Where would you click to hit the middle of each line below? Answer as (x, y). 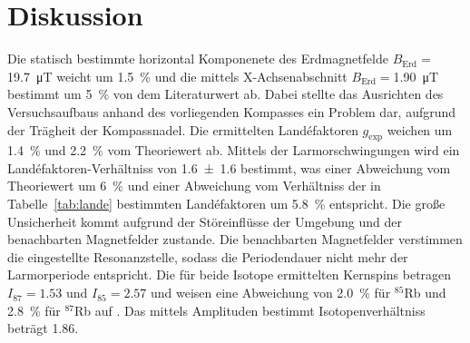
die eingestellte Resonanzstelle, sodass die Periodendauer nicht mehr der (208, 256)
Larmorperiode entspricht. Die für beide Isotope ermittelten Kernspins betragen (230, 274)
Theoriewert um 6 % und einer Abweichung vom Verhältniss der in (194, 186)
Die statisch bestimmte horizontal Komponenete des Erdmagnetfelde (198, 59)
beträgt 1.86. (43, 328)
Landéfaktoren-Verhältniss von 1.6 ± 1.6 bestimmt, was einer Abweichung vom (229, 167)
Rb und (425, 293)
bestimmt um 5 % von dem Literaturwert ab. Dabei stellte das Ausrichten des (225, 94)
